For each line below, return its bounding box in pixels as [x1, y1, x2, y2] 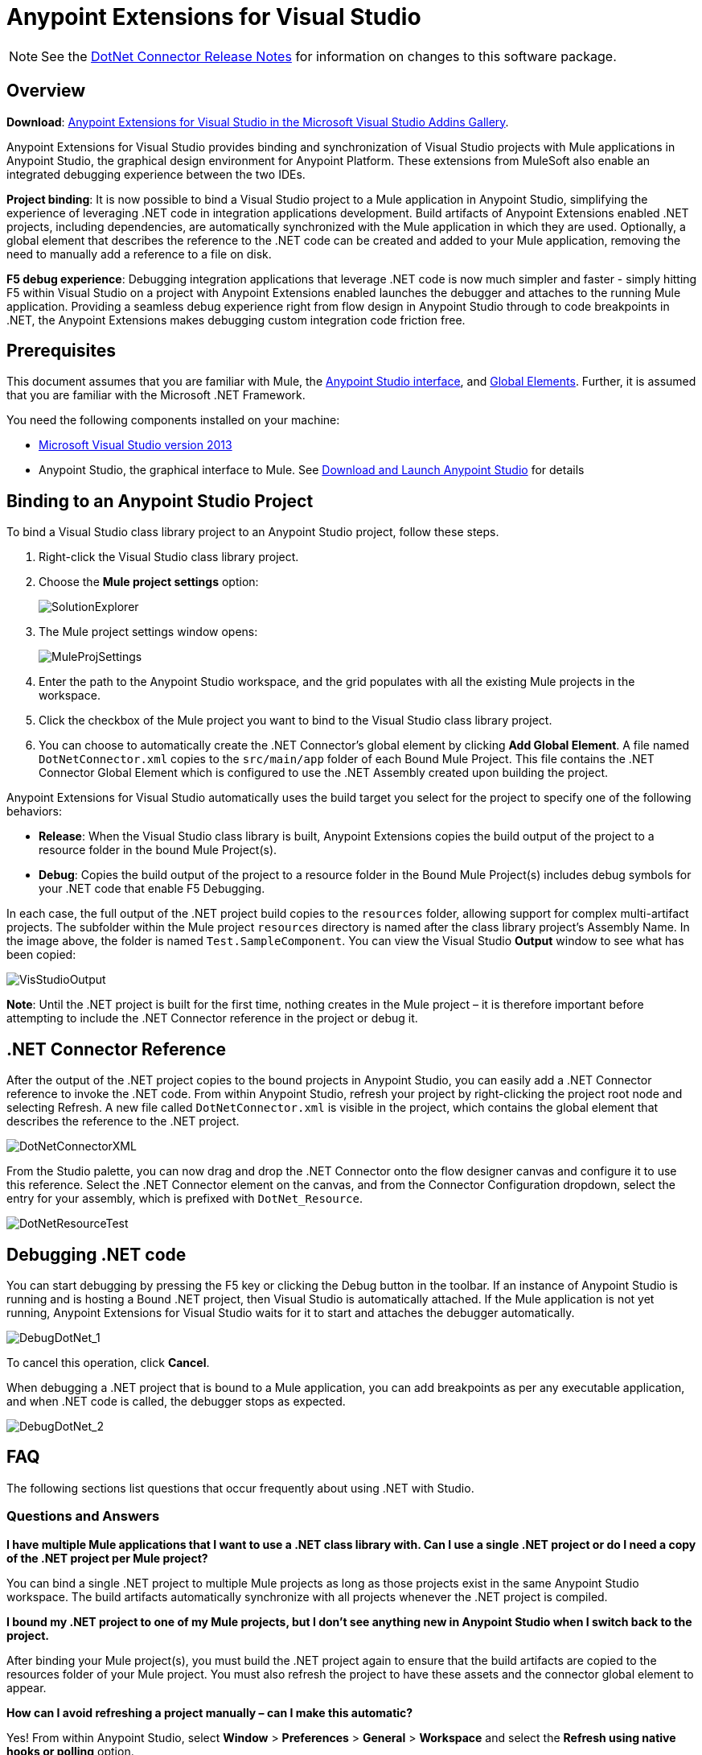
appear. [6, 1680, 47, 1695]
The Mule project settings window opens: [39, 625, 258, 639]
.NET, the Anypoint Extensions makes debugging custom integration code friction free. [6, 312, 466, 327]
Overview [6, 81, 86, 101]
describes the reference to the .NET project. [6, 1114, 240, 1129]
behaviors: [6, 804, 63, 819]
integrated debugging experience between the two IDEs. [6, 167, 306, 181]
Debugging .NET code [6, 1244, 187, 1265]
